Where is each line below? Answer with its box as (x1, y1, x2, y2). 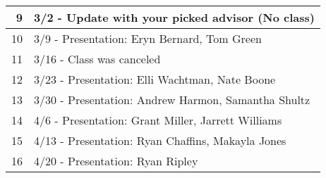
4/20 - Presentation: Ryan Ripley (34, 153, 198, 169)
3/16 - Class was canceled (34, 51, 161, 67)
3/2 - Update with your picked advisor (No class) (34, 9, 315, 25)
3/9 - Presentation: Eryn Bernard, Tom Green (34, 30, 262, 46)
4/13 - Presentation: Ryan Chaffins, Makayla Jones (34, 132, 286, 148)
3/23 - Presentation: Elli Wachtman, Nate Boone (34, 71, 276, 87)
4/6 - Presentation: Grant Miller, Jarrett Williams (34, 112, 282, 128)
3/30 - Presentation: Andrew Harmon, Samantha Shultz (34, 91, 310, 108)
